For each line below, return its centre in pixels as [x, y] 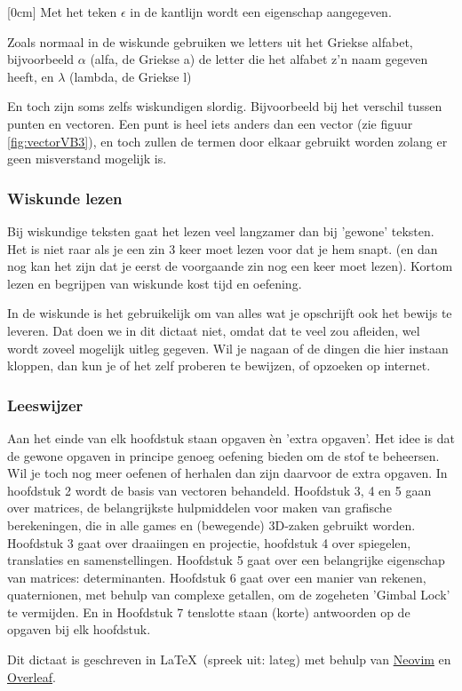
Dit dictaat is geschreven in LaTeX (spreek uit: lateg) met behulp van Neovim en [229, 659]
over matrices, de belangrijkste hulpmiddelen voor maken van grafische [199, 508]
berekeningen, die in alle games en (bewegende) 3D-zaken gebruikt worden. [211, 524]
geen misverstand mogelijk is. [87, 159]
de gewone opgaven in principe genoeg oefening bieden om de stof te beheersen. [223, 455]
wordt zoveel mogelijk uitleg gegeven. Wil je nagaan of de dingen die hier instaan [228, 348]
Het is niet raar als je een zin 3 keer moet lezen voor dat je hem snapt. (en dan [223, 248]
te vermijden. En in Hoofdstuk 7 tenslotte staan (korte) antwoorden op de [209, 612]
